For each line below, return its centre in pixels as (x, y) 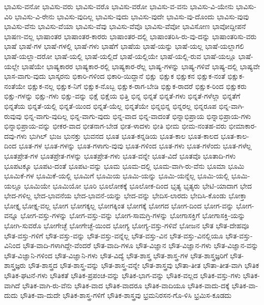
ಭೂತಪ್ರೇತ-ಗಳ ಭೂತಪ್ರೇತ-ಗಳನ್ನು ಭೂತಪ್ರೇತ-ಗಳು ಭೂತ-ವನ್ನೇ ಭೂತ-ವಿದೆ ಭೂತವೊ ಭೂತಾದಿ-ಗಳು (120, 155)
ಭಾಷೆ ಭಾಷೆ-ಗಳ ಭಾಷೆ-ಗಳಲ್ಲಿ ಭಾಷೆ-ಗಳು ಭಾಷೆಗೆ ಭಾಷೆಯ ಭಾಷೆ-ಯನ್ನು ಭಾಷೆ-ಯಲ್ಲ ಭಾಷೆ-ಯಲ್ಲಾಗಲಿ (124, 46)
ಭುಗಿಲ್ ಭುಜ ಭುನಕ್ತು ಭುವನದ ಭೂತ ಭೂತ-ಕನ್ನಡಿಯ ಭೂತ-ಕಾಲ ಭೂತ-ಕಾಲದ (124, 135)
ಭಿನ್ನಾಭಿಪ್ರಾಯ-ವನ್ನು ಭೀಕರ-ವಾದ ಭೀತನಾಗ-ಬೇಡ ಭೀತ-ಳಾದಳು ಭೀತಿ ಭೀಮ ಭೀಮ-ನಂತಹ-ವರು (115, 126)
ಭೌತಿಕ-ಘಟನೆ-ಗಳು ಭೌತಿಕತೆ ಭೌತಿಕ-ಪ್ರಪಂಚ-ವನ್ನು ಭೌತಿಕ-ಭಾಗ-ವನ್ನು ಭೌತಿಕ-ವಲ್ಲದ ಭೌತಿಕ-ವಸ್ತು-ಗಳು (122, 275)
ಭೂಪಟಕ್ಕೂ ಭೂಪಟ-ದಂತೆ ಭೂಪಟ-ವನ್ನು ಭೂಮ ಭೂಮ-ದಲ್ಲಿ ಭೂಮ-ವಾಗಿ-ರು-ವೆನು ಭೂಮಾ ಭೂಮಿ (124, 165)
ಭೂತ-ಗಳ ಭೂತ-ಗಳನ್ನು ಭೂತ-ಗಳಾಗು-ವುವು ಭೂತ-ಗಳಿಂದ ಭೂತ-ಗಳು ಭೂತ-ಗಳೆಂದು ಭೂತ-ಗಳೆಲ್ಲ (135, 146)
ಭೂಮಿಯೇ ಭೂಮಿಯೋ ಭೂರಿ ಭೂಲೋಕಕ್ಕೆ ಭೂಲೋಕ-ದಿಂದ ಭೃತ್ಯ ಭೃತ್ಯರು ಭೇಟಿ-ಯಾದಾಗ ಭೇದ (138, 185)
